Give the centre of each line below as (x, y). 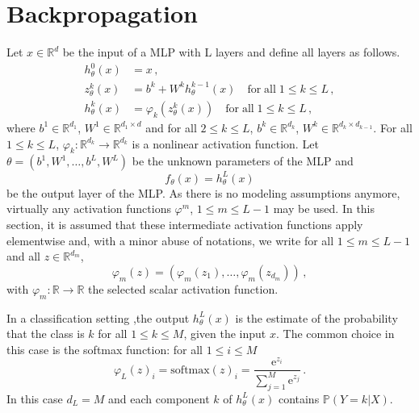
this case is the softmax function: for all (105, 349)
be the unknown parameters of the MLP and (243, 161)
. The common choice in (335, 334)
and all (24, 256)
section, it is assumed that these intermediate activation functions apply (185, 225)
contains (299, 398)
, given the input (225, 334)
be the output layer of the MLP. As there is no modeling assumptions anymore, (203, 192)
